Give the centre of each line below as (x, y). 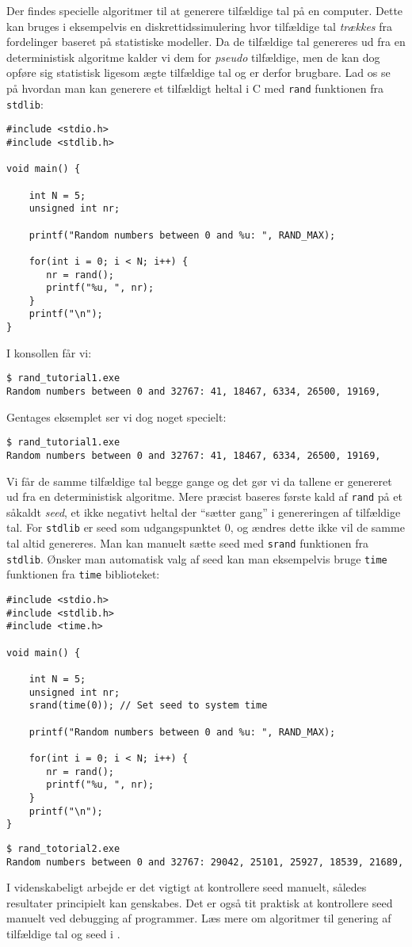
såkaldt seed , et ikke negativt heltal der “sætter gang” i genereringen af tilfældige (204, 512)
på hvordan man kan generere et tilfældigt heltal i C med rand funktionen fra (195, 88)
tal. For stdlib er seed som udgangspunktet (114, 527)
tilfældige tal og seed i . (63, 933)
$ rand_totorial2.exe (63, 848)
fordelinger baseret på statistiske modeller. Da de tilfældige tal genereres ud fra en (206, 42)
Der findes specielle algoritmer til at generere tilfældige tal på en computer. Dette (205, 10)
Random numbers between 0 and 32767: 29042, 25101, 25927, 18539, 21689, (205, 862)
